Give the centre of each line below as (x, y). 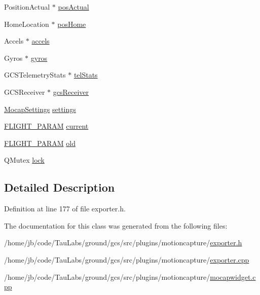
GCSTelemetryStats (35, 75)
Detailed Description (60, 187)
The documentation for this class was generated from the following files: (116, 225)
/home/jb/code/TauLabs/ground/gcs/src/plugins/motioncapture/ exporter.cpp (127, 259)
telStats (86, 75)
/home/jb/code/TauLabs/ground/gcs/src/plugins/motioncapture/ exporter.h (123, 243)
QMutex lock (24, 160)
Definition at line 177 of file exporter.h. (65, 209)
